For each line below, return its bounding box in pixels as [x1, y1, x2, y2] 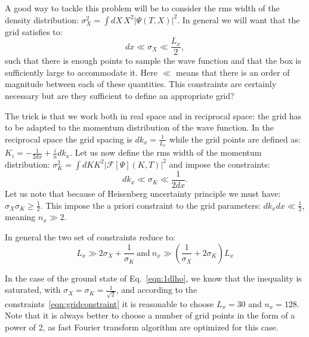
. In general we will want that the [177, 13, 300, 26]
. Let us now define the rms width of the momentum [70, 146, 262, 159]
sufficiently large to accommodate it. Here [5, 66, 158, 78]
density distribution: [5, 13, 79, 26]
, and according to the [116, 283, 197, 296]
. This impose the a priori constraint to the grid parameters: [40, 199, 261, 211]
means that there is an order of [176, 66, 290, 78]
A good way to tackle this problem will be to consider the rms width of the [5, 2, 280, 14]
